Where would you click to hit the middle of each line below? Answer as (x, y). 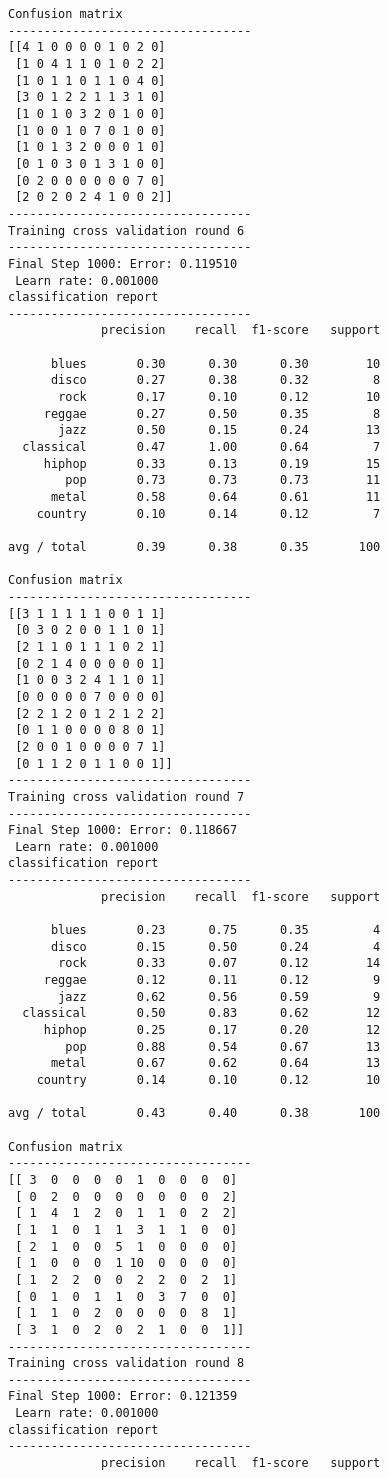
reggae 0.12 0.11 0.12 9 (212, 980)
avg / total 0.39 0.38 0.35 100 (194, 547)
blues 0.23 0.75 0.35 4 (215, 930)
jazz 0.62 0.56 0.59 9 (219, 996)
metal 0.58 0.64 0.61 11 (215, 497)
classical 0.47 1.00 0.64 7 (201, 447)
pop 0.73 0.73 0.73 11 (223, 480)
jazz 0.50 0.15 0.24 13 (219, 430)
